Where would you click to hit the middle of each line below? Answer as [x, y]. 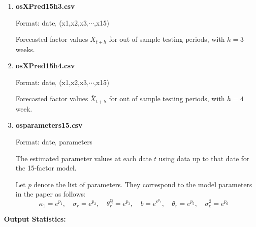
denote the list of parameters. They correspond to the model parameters [143, 184]
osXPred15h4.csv [45, 66]
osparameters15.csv [49, 125]
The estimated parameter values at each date [84, 158]
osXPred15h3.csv [45, 6]
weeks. [25, 49]
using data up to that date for [204, 158]
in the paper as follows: [50, 194]
